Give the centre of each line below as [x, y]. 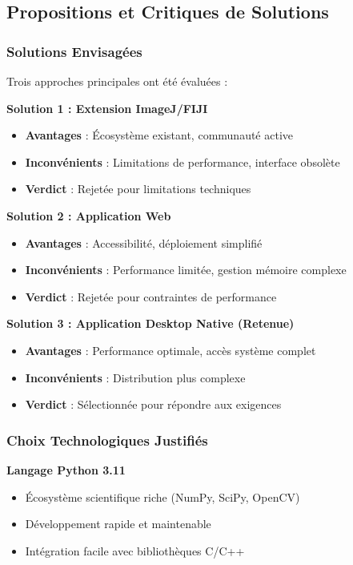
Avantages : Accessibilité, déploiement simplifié [144, 242]
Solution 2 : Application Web [89, 215]
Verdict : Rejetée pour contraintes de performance [151, 296]
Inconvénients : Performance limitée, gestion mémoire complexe [186, 270]
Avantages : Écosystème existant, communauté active [159, 135]
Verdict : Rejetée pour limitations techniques [138, 189]
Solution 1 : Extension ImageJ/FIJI [107, 108]
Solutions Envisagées [74, 51]
